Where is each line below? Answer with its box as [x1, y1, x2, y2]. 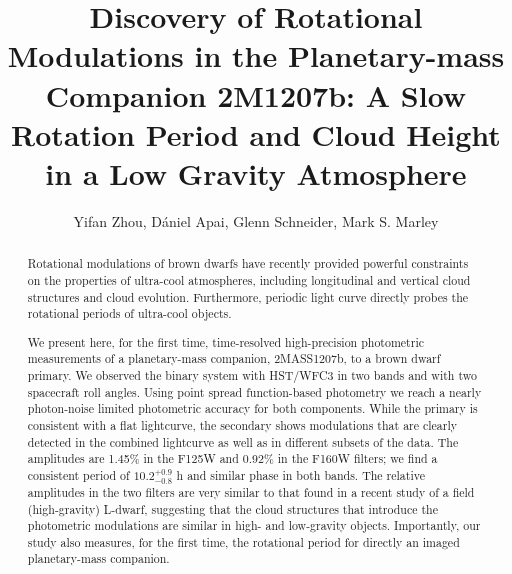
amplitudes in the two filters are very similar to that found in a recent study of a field [27, 483, 475, 500]
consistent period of [27, 467, 130, 484]
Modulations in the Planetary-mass [7, 35, 505, 76]
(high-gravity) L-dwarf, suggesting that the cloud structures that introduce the [27, 500, 438, 517]
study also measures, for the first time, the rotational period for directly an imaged [27, 533, 460, 550]
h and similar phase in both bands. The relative [176, 467, 425, 484]
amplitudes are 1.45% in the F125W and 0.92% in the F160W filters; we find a [27, 450, 438, 467]
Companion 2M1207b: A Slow [45, 74, 467, 115]
